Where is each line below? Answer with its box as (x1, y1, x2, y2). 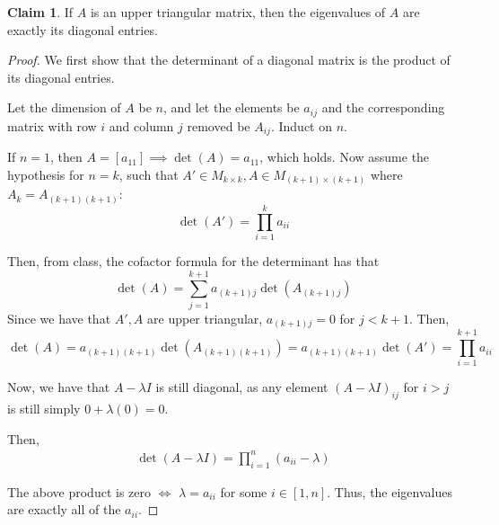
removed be (187, 116, 250, 135)
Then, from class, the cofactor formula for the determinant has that (7, 252, 380, 271)
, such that (118, 165, 179, 183)
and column (109, 116, 174, 135)
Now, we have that (7, 378, 110, 396)
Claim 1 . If (7, 3, 74, 21)
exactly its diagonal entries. (7, 20, 158, 39)
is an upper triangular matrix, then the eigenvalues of (90, 3, 386, 21)
